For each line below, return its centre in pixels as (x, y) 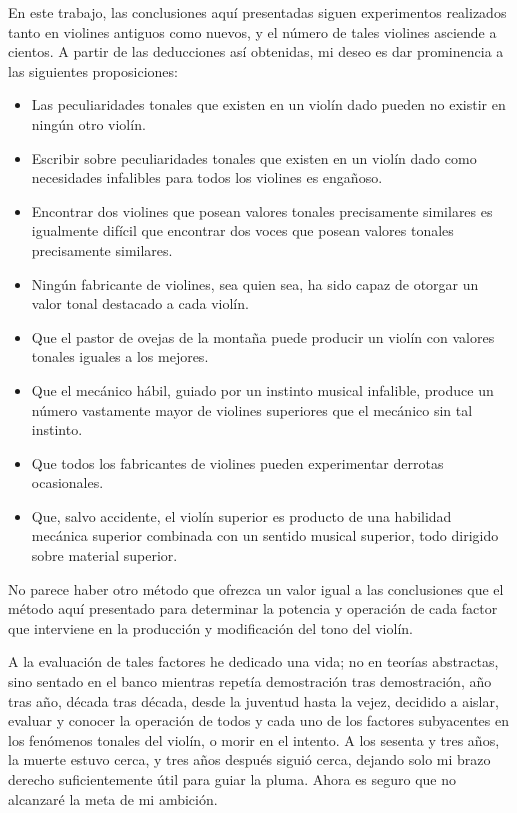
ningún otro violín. (88, 123)
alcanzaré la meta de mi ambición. (113, 798)
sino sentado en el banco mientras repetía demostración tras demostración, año (250, 681)
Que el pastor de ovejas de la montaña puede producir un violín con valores (263, 336)
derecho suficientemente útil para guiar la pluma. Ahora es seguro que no (232, 779)
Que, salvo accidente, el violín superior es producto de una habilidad (241, 515)
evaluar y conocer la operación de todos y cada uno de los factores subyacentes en (258, 720)
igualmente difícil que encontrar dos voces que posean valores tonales (242, 230)
